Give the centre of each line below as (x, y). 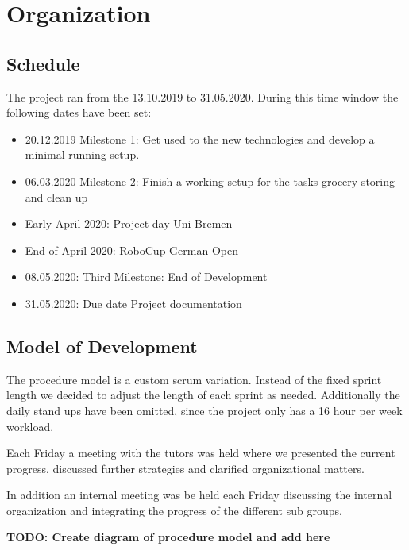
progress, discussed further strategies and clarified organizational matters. (185, 468)
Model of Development (102, 346)
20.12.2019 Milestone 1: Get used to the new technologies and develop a (200, 138)
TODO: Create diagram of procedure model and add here (168, 537)
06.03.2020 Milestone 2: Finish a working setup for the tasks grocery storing (210, 181)
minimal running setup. (82, 154)
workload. (30, 426)
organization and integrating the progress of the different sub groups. (174, 510)
